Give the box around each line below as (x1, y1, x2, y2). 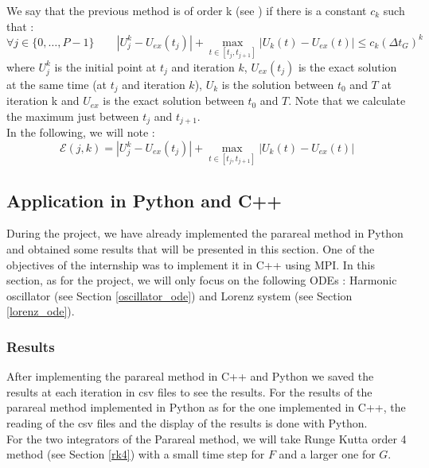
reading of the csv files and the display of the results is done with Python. (6, 414, 368, 431)
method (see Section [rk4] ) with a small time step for (6, 446, 265, 462)
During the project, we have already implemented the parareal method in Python (6, 225, 404, 242)
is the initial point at (54, 58, 157, 75)
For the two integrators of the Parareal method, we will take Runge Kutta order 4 (6, 430, 407, 447)
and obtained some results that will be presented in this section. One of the (6, 241, 375, 257)
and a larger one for (279, 446, 376, 462)
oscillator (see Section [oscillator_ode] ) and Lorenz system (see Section (6, 287, 353, 304)
